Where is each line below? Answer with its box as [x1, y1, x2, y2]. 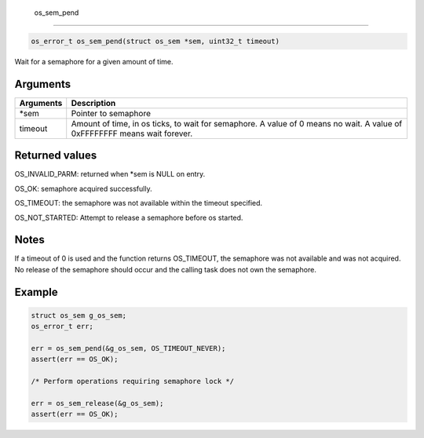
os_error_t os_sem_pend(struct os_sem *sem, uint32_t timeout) [31, 36, 280, 46]
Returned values [14, 149, 97, 162]
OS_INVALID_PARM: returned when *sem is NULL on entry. [14, 170, 206, 179]
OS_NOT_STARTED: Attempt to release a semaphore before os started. [14, 213, 243, 222]
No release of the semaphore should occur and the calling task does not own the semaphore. [14, 265, 317, 274]
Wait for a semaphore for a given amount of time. [14, 57, 174, 66]
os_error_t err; [31, 322, 94, 331]
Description [71, 97, 116, 108]
